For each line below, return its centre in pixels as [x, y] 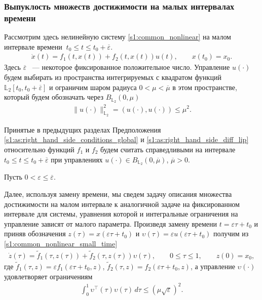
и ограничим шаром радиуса [93, 87]
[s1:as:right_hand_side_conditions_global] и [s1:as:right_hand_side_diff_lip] [126, 139]
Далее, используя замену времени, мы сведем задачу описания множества [118, 194]
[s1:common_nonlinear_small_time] [61, 243]
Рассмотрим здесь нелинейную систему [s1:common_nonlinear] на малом [118, 37]
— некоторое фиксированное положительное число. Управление [131, 67]
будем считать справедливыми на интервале [168, 149]
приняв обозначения [35, 233]
